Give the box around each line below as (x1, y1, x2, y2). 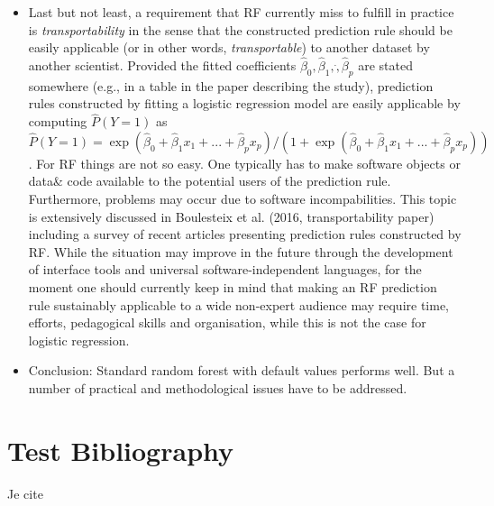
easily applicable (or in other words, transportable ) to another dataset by (28, 38, 430, 57)
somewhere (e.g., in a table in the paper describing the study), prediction (28, 76, 434, 95)
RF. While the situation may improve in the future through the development (28, 242, 453, 261)
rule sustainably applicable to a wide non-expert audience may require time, (28, 295, 450, 314)
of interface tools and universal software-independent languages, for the (28, 260, 422, 279)
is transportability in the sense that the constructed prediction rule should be (28, 20, 453, 39)
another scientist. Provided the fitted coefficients (28, 56, 297, 74)
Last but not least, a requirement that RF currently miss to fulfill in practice (28, 3, 454, 21)
